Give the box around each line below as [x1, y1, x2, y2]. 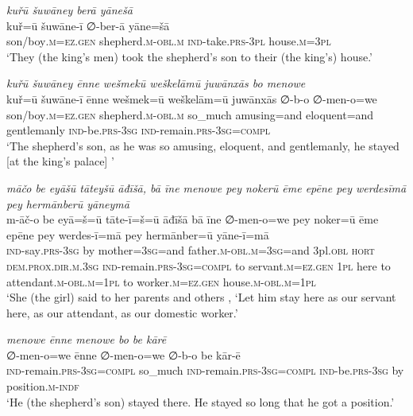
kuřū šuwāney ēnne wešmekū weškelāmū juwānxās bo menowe [6, 75, 306, 91]
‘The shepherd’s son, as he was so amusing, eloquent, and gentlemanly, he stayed [6, 137, 399, 154]
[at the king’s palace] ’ [6, 153, 114, 169]
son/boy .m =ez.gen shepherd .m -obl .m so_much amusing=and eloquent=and [6, 106, 374, 122]
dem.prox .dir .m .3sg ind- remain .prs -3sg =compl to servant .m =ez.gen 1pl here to [6, 257, 391, 274]
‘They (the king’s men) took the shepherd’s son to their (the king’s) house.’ [6, 48, 372, 64]
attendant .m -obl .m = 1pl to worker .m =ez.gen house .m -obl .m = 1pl [6, 273, 316, 290]
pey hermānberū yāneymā [6, 195, 129, 212]
